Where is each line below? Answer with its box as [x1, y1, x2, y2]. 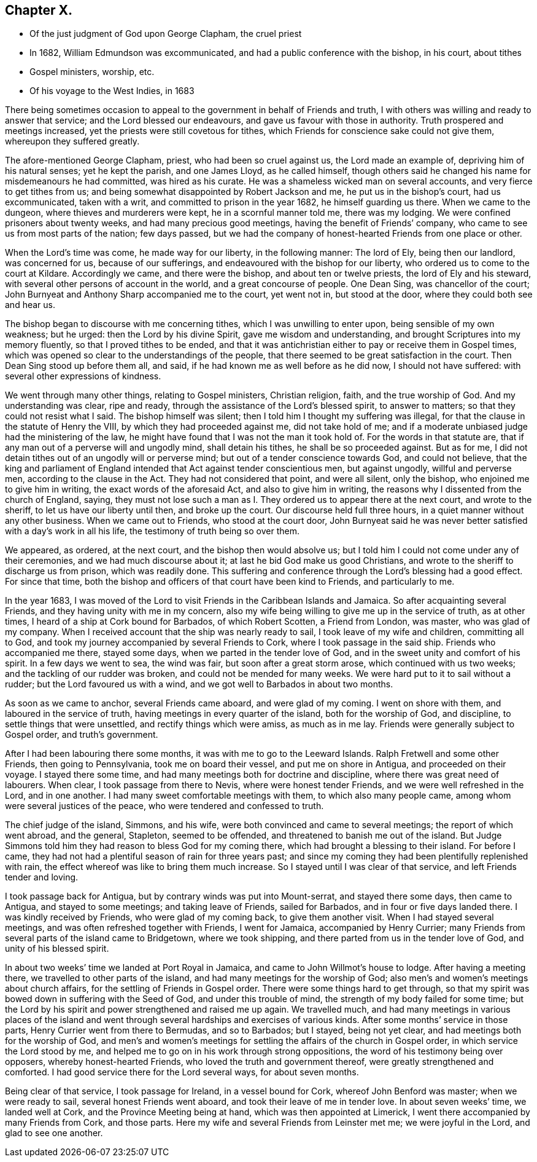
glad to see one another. [5, 1128, 103, 1139]
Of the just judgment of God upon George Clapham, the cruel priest [29, 28, 302, 39]
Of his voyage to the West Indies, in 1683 [29, 85, 195, 97]
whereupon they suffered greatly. [5, 136, 140, 147]
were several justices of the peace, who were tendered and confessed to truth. [5, 800, 324, 812]
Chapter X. [5, 2, 73, 18]
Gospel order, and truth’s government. [5, 729, 158, 740]
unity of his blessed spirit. [5, 943, 109, 954]
